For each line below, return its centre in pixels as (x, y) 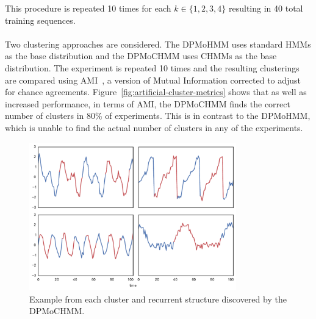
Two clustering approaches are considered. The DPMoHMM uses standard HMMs (158, 44)
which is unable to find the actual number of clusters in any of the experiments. (154, 127)
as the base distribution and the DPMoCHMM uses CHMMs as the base (141, 56)
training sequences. (40, 20)
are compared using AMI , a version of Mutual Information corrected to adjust (153, 80)
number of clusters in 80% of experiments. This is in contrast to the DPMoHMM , (158, 116)
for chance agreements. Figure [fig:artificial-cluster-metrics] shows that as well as (156, 92)
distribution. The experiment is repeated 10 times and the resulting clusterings (152, 67)
